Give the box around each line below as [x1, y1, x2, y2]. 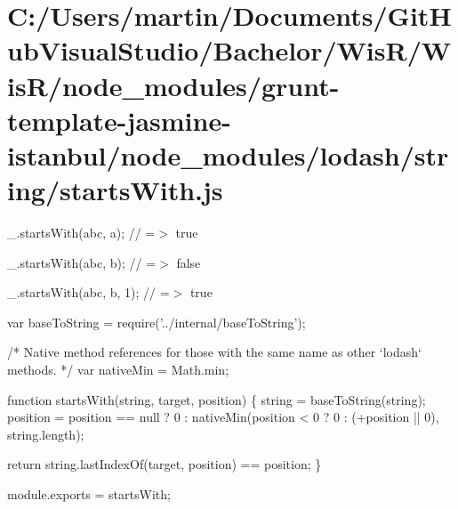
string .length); [7, 424, 84, 443]
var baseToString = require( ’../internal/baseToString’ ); [7, 312, 306, 331]
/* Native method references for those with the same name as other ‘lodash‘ [7, 343, 422, 361]
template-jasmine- [7, 101, 231, 138]
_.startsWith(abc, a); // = [7, 223, 156, 242]
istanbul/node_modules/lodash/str [7, 136, 449, 173]
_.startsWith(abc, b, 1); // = [7, 283, 170, 302]
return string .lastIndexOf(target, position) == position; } [7, 455, 322, 473]
